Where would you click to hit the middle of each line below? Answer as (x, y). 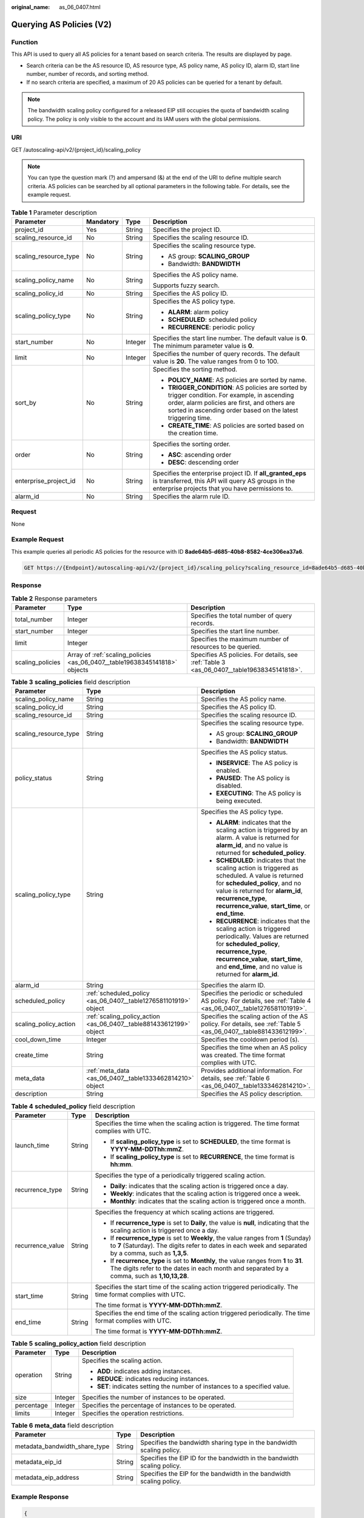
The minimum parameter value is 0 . (203, 345)
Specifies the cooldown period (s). (250, 1040)
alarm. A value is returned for (258, 838)
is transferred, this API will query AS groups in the (224, 481)
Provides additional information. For (251, 1070)
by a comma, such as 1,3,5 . (149, 1253)
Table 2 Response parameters (54, 598)
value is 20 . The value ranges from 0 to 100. (216, 361)
